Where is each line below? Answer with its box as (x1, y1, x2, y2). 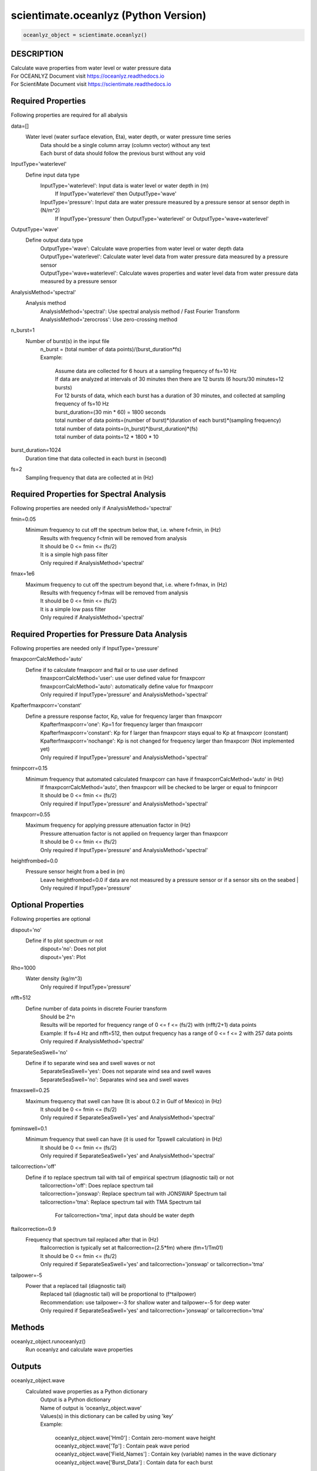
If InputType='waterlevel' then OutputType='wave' (55, 190, 177, 197)
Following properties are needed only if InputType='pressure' (11, 645, 159, 652)
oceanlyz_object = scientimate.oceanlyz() (23, 32, 147, 38)
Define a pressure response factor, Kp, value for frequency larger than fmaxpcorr (25, 713, 222, 720)
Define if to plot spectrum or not (25, 937, 103, 944)
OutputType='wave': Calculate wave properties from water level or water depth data (40, 245, 244, 252)
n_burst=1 (11, 327, 35, 334)
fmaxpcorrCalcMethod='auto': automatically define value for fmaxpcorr (40, 683, 214, 690)
